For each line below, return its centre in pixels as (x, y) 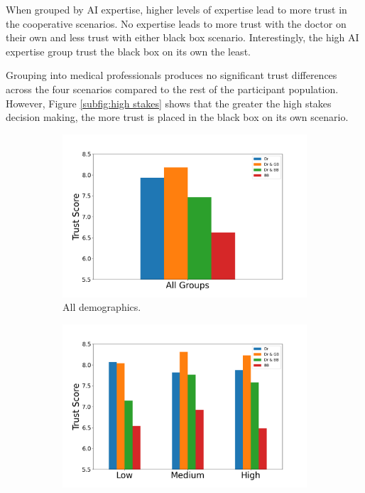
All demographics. (102, 307)
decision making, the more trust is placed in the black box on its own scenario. (177, 117)
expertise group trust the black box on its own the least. (128, 51)
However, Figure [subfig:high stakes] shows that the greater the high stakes (169, 103)
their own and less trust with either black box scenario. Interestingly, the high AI (182, 37)
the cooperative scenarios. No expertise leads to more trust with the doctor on (176, 23)
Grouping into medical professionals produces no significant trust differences (171, 75)
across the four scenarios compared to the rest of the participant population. (172, 89)
